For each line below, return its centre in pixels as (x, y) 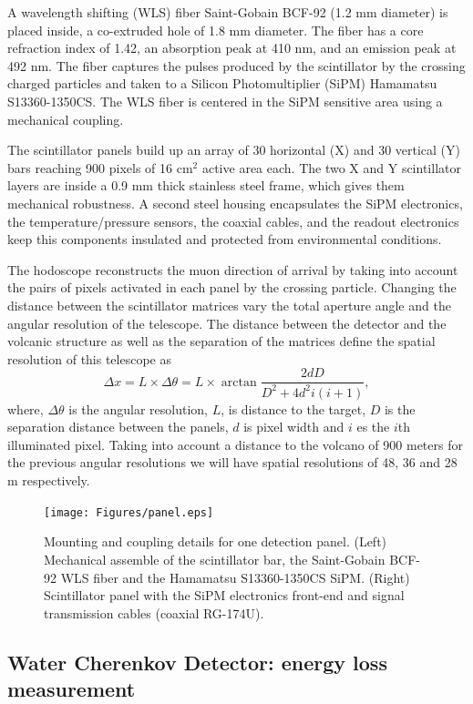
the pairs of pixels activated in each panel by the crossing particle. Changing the (232, 287)
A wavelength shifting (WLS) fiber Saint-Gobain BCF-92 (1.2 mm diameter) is (228, 12)
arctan (239, 382)
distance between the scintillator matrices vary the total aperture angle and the (229, 305)
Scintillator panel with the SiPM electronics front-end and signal (224, 595)
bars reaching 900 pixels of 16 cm (100, 167)
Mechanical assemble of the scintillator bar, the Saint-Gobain (215, 559)
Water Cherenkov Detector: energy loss (197, 662)
